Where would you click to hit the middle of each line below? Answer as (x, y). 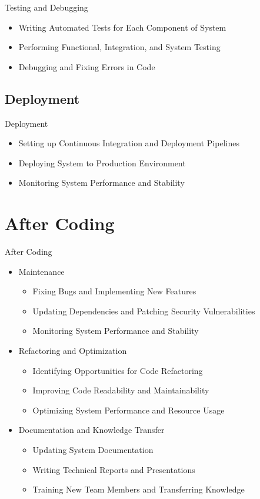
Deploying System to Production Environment (102, 162)
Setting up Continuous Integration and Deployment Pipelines (129, 143)
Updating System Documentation (93, 450)
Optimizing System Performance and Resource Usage (129, 410)
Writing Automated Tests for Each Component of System (122, 27)
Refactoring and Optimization (73, 351)
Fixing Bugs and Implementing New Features (114, 291)
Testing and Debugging (46, 7)
